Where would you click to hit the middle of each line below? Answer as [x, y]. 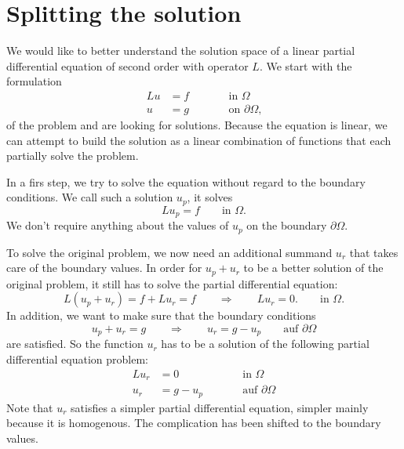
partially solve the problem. [73, 156]
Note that [30, 407]
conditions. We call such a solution [90, 197]
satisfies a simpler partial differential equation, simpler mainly [220, 407]
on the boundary [287, 225]
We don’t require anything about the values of [118, 225]
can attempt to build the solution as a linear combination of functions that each [199, 140]
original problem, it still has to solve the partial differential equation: [172, 283]
